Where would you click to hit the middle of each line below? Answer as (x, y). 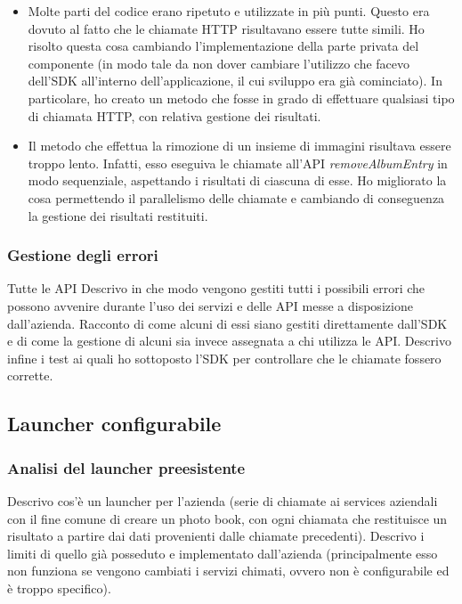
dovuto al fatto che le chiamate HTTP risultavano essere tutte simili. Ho (226, 28)
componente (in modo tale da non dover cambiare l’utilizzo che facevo (219, 63)
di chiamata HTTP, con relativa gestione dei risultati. (174, 115)
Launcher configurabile (114, 424)
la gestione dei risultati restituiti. (118, 215)
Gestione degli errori (83, 255)
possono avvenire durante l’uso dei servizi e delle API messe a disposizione (210, 305)
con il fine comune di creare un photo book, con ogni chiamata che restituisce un (227, 518)
